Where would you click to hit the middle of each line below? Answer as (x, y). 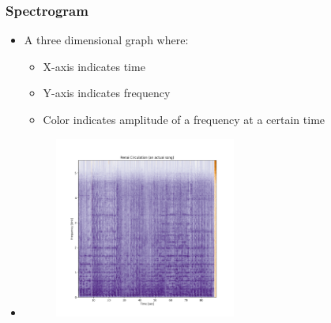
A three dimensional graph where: (106, 40)
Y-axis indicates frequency (107, 93)
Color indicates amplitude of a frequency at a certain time (184, 119)
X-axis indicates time (94, 66)
